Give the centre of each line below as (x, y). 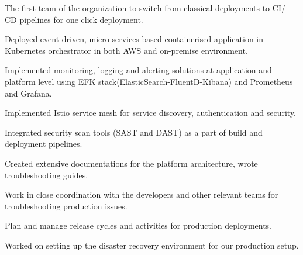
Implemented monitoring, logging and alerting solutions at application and (138, 70)
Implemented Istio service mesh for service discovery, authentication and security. (151, 113)
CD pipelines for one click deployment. (74, 19)
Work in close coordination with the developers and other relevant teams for (142, 194)
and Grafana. (28, 93)
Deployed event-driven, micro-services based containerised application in (134, 39)
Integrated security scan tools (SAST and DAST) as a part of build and (134, 132)
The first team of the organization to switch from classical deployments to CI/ (145, 8)
